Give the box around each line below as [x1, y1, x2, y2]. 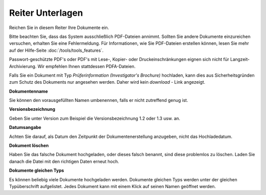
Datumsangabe [9, 125, 41, 130]
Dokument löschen [9, 143, 49, 149]
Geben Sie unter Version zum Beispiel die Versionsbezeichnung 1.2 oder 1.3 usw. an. [9, 115, 181, 121]
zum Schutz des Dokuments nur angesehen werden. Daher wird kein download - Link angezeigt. [9, 79, 205, 85]
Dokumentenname [9, 88, 48, 94]
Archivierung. [9, 63, 37, 69]
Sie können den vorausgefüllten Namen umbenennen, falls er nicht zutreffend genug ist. [9, 97, 188, 103]
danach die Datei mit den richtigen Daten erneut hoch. [9, 158, 119, 164]
